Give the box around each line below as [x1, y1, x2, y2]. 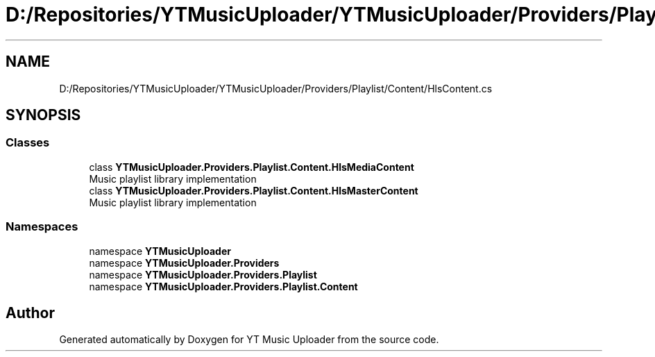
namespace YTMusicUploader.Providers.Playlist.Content [89, 280, 358, 292]
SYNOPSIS [6, 106, 81, 124]
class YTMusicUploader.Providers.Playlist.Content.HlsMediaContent [89, 160, 414, 173]
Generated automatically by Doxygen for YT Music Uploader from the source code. [59, 333, 439, 346]
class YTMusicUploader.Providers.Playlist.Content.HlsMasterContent [89, 184, 418, 197]
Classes [6, 135, 50, 150]
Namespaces [6, 219, 78, 234]
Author [6, 304, 55, 322]
